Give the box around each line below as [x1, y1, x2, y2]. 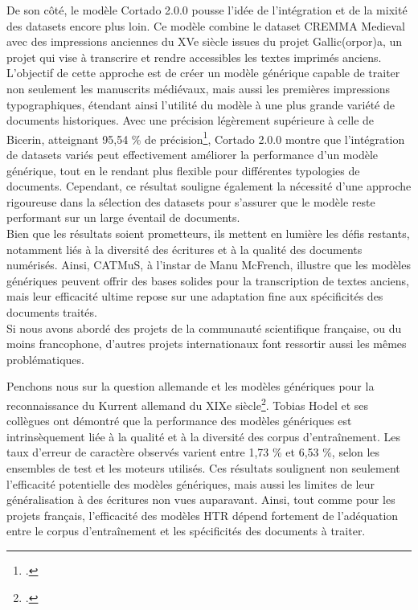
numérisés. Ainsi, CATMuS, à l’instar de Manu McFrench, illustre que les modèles [6, 256, 411, 273]
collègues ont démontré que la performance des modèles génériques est [6, 412, 352, 429]
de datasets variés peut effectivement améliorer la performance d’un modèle [6, 146, 378, 162]
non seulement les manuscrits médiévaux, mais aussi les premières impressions [6, 80, 390, 96]
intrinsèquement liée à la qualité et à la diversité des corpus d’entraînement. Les [6, 428, 400, 444]
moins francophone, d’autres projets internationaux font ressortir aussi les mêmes [6, 335, 407, 352]
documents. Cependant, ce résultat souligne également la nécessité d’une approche [6, 178, 412, 194]
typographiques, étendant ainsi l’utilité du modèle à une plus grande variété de [6, 96, 395, 113]
